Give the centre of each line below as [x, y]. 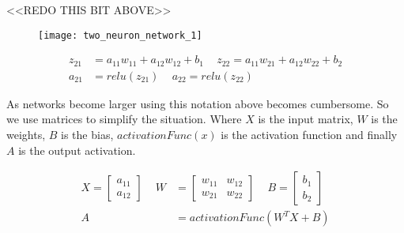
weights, [26, 134]
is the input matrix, [306, 119]
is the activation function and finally [309, 134]
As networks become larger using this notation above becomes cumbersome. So [198, 103]
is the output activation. [77, 150]
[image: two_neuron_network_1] [120, 35]
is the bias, [87, 134]
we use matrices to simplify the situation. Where [124, 119]
